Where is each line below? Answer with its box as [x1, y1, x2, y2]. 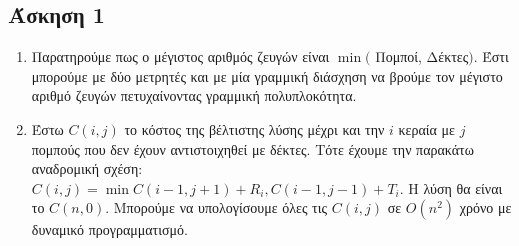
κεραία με [398, 118, 455, 139]
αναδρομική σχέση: [31, 158, 143, 179]
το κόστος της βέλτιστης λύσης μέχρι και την [124, 118, 385, 139]
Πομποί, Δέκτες [375, 46, 469, 67]
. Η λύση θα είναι [399, 177, 503, 198]
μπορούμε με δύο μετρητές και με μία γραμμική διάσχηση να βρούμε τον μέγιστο [31, 65, 503, 86]
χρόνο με [459, 197, 512, 218]
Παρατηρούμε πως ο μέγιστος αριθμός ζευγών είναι [31, 46, 330, 67]
